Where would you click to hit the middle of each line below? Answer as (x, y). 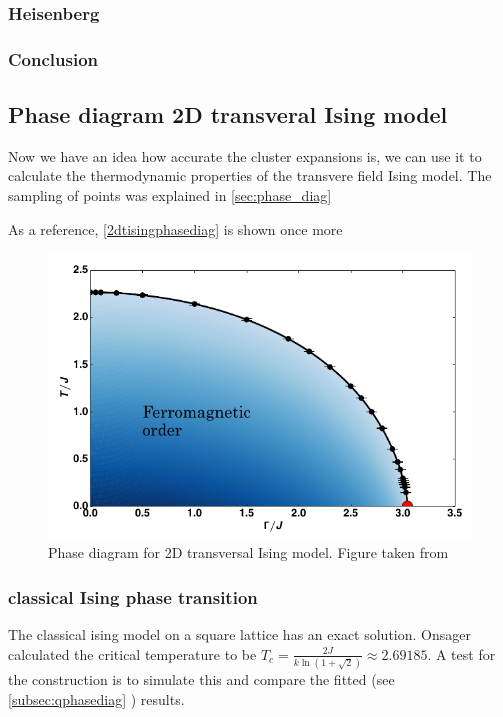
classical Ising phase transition (133, 596)
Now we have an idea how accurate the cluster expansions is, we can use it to (245, 155)
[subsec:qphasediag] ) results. (96, 698)
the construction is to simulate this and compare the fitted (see (201, 679)
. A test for (461, 653)
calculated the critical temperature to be (132, 653)
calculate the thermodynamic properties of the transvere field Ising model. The (250, 175)
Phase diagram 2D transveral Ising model (228, 114)
